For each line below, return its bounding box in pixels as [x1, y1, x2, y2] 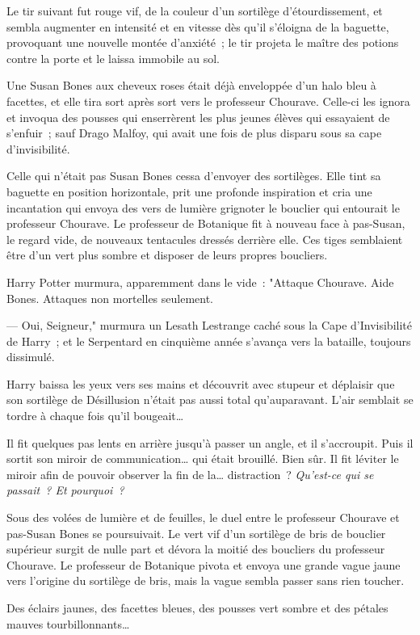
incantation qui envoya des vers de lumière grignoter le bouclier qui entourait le [6, 199, 400, 216]
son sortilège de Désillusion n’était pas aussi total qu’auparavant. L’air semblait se [6, 391, 414, 408]
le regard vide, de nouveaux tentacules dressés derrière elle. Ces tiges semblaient [6, 230, 403, 247]
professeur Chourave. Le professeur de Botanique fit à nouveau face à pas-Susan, [6, 215, 405, 232]
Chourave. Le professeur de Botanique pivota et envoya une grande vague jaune [6, 556, 401, 573]
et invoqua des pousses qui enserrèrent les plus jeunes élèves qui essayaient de [6, 108, 390, 125]
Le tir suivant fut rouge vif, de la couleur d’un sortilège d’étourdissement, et [6, 2, 383, 19]
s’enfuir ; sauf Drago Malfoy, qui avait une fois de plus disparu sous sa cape [6, 124, 382, 141]
